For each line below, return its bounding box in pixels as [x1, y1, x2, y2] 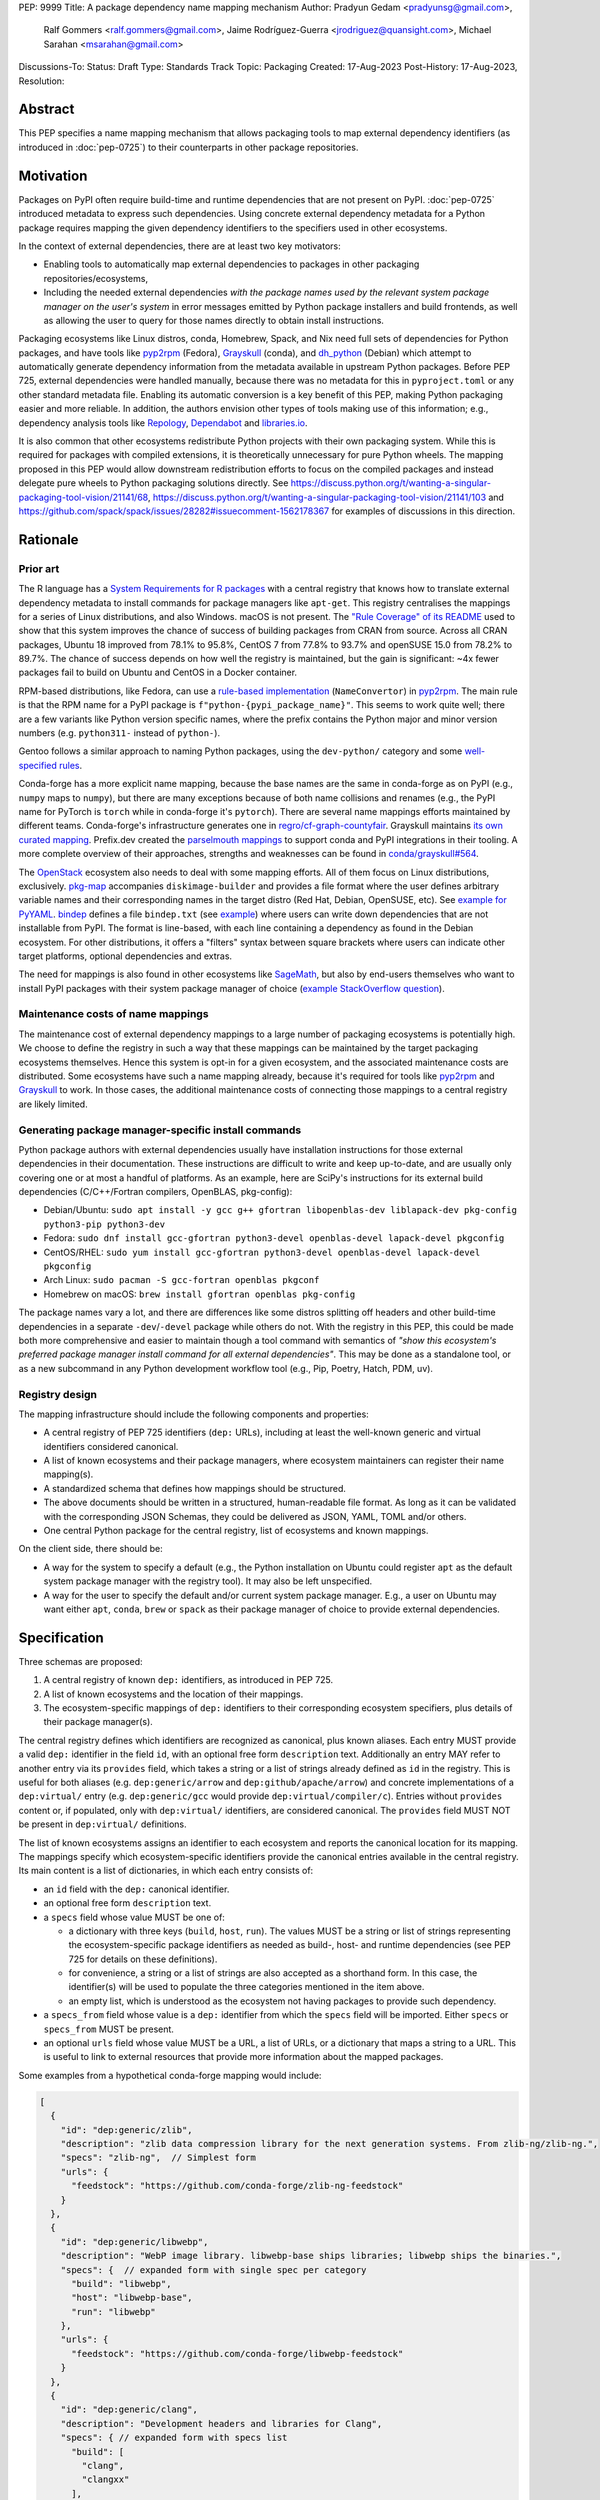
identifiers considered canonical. [43, 1440, 179, 1452]
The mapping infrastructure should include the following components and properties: [18, 1408, 369, 1420]
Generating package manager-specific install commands [18, 1123, 302, 1137]
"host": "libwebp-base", [71, 2292, 194, 2304]
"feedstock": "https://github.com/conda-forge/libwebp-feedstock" [71, 2348, 404, 2359]
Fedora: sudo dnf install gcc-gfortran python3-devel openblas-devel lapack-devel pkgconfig [43, 1232, 505, 1244]
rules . [58, 759, 83, 771]
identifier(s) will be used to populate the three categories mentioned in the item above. [68, 1981, 425, 1993]
